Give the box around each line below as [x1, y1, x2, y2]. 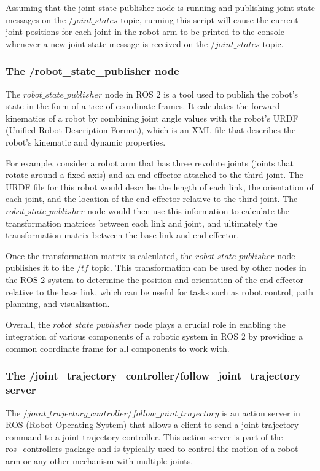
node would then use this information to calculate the [87, 204, 290, 217]
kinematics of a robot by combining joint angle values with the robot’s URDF [6, 111, 299, 124]
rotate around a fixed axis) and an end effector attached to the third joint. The [6, 168, 303, 181]
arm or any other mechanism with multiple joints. [6, 454, 193, 467]
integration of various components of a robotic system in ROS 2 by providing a [6, 330, 303, 343]
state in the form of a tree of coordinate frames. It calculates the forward [6, 99, 280, 112]
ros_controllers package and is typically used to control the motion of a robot [6, 442, 299, 455]
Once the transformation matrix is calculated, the [6, 249, 193, 262]
